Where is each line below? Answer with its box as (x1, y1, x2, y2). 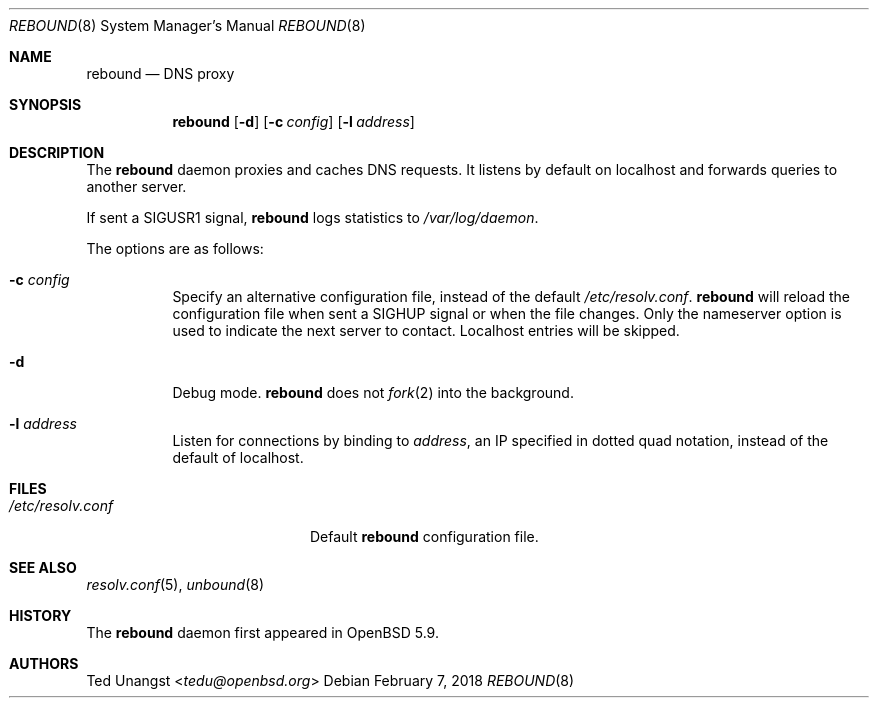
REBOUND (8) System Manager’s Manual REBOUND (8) (9, 17, 366, 34)
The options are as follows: (86, 240, 264, 257)
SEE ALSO (9, 559, 77, 576)
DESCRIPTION (9, 144, 105, 161)
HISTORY (9, 607, 72, 624)
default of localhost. (172, 449, 304, 466)
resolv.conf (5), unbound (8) (86, 576, 264, 593)
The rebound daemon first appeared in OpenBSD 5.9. (86, 624, 439, 641)
